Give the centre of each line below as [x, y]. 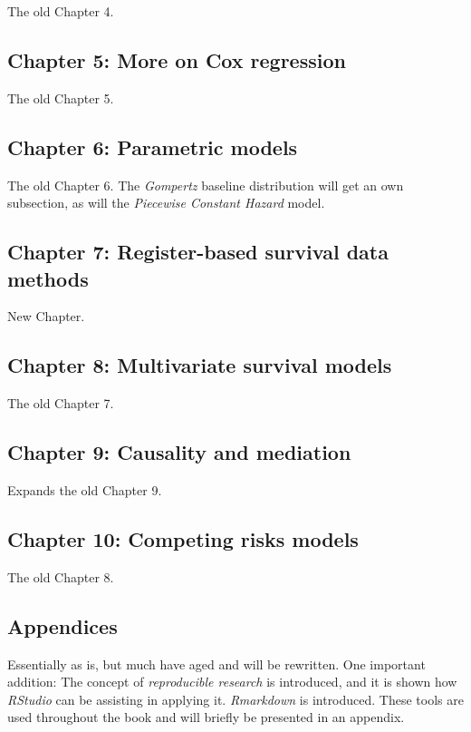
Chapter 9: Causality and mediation [179, 452]
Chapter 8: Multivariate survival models [200, 365]
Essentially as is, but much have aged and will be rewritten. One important [216, 664]
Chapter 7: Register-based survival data [198, 252]
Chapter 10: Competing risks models [183, 538]
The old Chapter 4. [61, 11]
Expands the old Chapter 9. [85, 489]
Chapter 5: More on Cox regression [177, 59]
